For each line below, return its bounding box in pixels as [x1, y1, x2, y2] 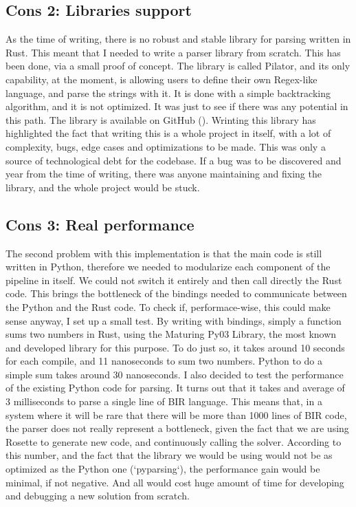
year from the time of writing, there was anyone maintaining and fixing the [5, 166, 322, 181]
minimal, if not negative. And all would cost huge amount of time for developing [5, 475, 344, 489]
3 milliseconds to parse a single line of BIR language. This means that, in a [5, 394, 322, 409]
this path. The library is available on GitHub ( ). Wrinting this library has [5, 112, 316, 127]
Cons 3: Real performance [5, 213, 194, 235]
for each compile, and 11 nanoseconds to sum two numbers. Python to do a [5, 354, 323, 368]
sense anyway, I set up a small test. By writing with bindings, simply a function [5, 313, 342, 327]
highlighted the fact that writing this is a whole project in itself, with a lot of [5, 126, 331, 140]
